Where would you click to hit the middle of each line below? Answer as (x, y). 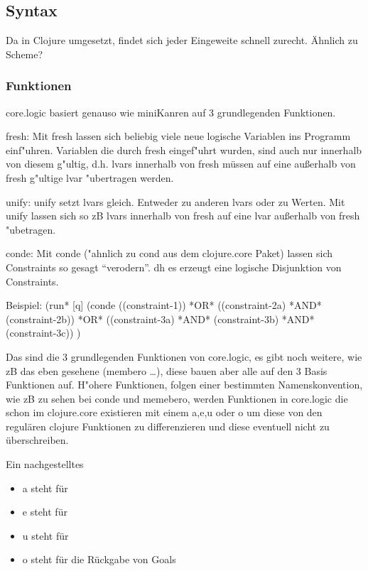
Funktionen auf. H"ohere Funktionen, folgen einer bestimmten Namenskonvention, (184, 385)
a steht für (45, 488)
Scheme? (25, 54)
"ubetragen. (31, 229)
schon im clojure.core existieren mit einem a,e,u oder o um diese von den (164, 412)
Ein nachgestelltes (45, 464)
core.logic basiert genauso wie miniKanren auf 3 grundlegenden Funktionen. (171, 112)
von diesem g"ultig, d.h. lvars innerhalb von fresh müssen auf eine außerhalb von (181, 164)
